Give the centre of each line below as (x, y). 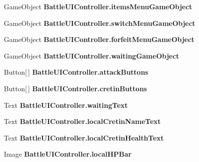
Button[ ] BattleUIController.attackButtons (76, 72)
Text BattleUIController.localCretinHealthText (84, 137)
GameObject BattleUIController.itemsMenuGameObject (98, 6)
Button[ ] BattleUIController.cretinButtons (75, 88)
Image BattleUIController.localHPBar (68, 154)
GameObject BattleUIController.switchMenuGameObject (100, 23)
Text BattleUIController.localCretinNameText (82, 121)
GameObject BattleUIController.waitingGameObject (92, 55)
